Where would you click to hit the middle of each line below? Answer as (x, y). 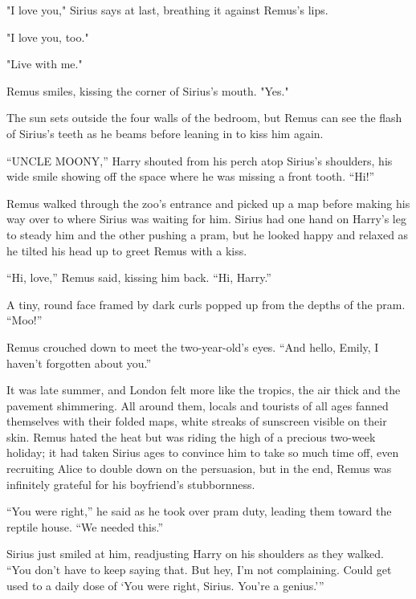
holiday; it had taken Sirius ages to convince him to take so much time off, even (203, 452)
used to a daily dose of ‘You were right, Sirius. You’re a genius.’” (165, 585)
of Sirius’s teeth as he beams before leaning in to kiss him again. (165, 133)
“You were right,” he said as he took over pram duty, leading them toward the (199, 511)
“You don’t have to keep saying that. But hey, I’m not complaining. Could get (199, 570)
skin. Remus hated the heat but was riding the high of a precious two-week (191, 436)
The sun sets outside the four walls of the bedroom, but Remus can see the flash (204, 118)
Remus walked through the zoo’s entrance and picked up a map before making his (208, 203)
